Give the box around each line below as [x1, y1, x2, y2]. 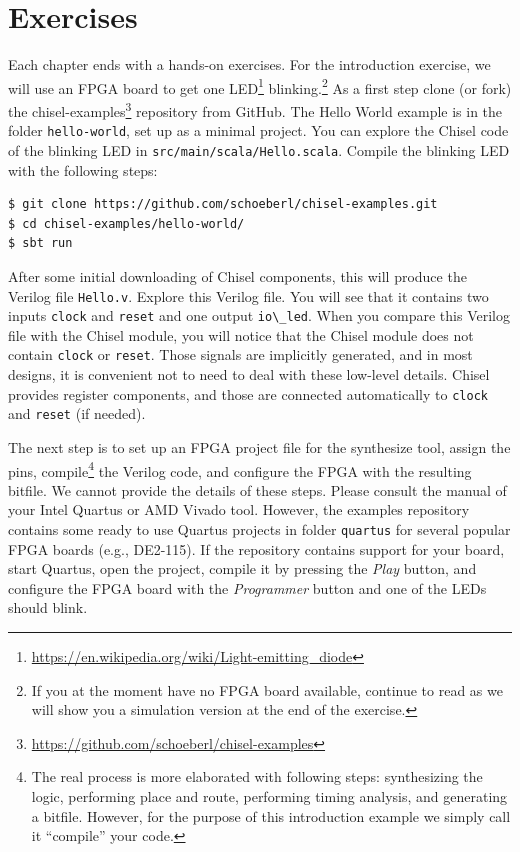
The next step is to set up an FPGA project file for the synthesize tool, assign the [8, 436, 511, 457]
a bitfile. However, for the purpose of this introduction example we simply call [31, 805, 511, 826]
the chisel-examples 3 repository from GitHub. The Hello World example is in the [8, 97, 503, 121]
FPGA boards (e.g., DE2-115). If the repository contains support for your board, [8, 538, 505, 559]
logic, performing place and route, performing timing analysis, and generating [31, 786, 508, 806]
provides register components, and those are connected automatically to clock [8, 383, 488, 404]
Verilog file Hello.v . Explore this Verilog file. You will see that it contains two [8, 285, 489, 306]
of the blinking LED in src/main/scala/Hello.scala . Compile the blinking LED [8, 139, 510, 160]
